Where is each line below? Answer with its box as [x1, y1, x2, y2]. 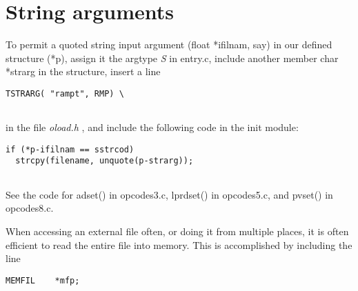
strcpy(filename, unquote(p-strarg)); [15, 156, 194, 166]
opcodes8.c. [6, 201, 54, 215]
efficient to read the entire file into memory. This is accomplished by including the [6, 237, 352, 252]
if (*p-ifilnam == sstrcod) [6, 144, 135, 154]
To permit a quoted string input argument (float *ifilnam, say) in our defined [6, 37, 332, 52]
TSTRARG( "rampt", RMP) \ [6, 88, 124, 99]
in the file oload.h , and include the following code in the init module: [6, 120, 299, 134]
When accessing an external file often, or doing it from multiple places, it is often [6, 223, 349, 238]
